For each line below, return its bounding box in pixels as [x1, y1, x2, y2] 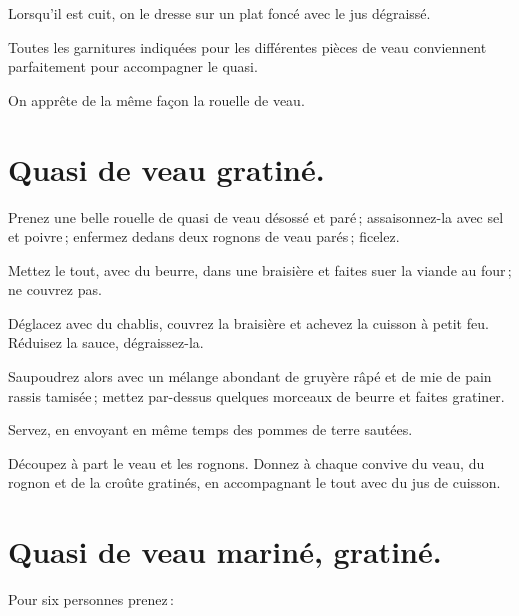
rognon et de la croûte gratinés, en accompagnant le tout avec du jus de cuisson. [8, 472, 501, 493]
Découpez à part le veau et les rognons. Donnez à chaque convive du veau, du [8, 452, 485, 473]
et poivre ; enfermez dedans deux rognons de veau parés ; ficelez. [8, 226, 400, 247]
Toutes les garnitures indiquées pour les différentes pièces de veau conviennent [8, 36, 487, 57]
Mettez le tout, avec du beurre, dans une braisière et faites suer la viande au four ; [8, 259, 512, 280]
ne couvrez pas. [8, 279, 102, 300]
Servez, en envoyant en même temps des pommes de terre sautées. [8, 419, 413, 440]
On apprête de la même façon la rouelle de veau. [8, 89, 305, 110]
